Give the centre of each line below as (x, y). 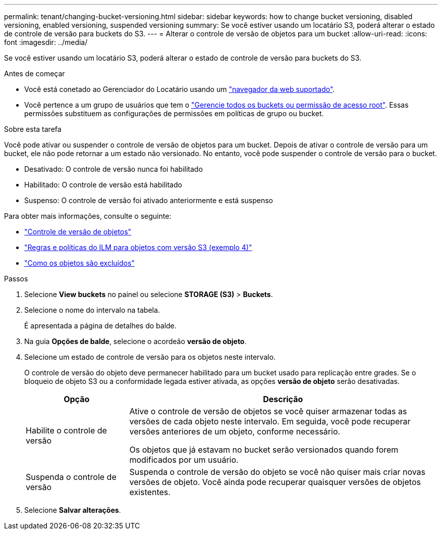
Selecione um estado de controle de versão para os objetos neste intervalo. (150, 357)
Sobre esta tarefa (33, 129)
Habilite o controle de (66, 430)
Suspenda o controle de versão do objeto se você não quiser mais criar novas (278, 472)
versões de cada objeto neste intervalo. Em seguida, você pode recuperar (270, 421)
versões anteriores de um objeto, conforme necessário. (235, 431)
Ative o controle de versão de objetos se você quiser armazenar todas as (268, 411)
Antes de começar (35, 74)
